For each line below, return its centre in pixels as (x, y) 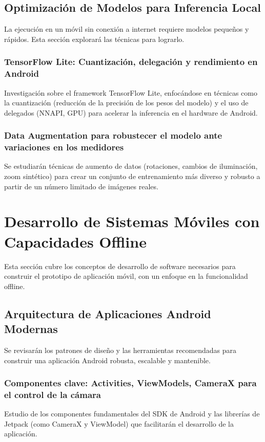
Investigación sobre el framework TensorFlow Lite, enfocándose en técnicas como (131, 92)
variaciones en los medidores (64, 147)
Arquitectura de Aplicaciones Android (108, 313)
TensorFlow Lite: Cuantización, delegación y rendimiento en (131, 62)
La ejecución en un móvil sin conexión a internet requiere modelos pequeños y (127, 29)
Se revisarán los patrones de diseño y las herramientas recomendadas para (120, 350)
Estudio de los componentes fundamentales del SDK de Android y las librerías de (132, 414)
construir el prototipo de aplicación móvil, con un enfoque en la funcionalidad (126, 276)
